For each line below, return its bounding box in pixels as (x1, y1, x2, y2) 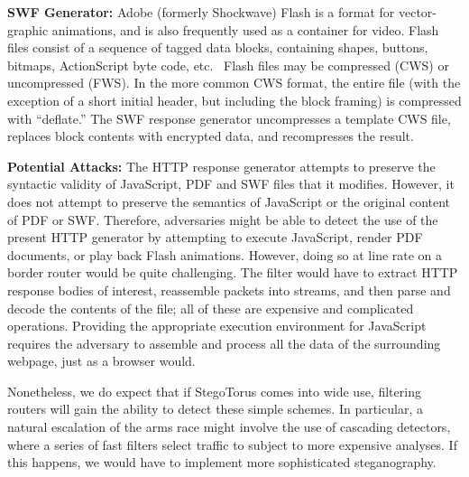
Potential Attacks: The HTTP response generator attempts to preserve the (7, 156, 436, 175)
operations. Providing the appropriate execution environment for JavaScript (7, 316, 427, 335)
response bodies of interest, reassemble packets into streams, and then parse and (7, 280, 451, 299)
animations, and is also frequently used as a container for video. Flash (51, 20, 439, 39)
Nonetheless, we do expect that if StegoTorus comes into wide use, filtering (7, 381, 421, 400)
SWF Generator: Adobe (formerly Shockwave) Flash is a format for (7, 3, 395, 21)
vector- (398, 3, 437, 21)
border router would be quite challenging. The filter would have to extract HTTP (7, 263, 458, 282)
